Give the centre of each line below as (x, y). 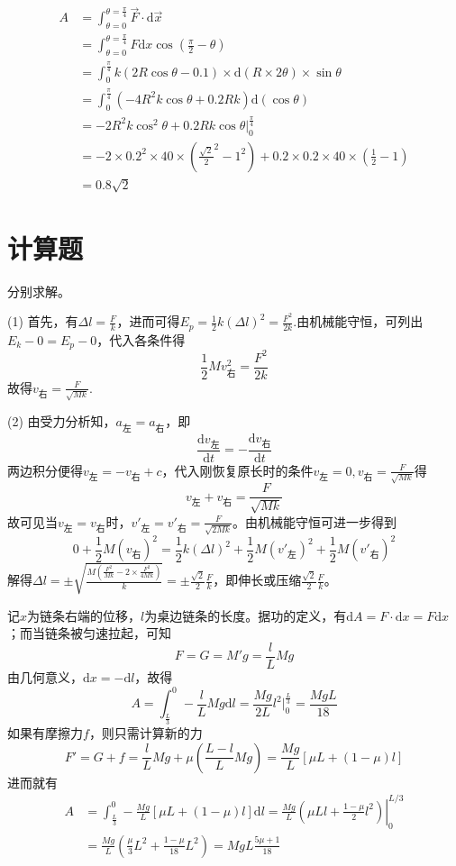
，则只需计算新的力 (146, 733)
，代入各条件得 (141, 339)
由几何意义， (45, 676)
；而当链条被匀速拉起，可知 (89, 633)
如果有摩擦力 (45, 733)
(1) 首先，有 (43, 321)
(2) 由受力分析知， (62, 421)
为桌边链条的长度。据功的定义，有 (246, 615)
